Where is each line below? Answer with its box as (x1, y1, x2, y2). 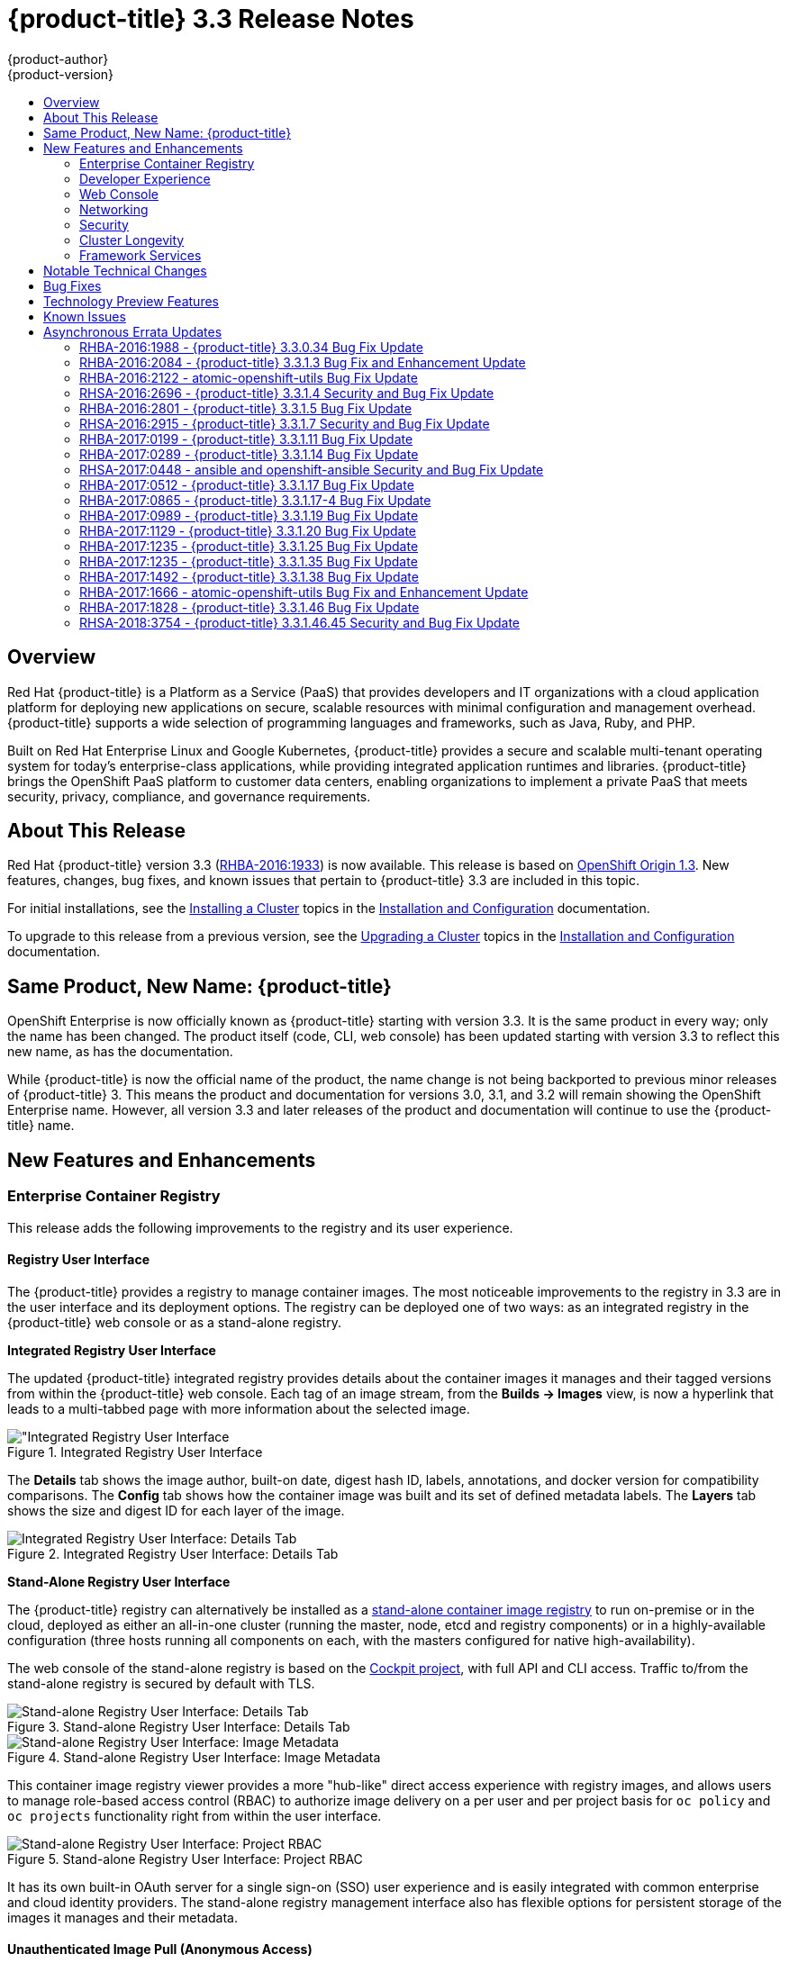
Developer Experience (79, 170, 211, 186)
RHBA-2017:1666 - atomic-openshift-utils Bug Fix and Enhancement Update (79, 583, 529, 600)
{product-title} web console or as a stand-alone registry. (7, 1314, 341, 1330)
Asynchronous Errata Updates (43, 323, 222, 339)
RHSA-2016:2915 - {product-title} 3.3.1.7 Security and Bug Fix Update (79, 415, 490, 431)
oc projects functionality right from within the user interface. (7, 1807, 382, 1823)
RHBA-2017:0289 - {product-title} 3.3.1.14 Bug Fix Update (79, 446, 419, 462)
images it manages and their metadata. (7, 1909, 239, 1925)
